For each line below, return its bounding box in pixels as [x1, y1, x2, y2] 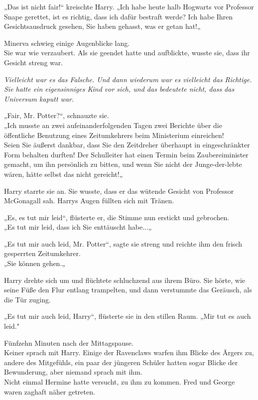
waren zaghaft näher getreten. [4, 386, 95, 397]
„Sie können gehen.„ [4, 258, 65, 268]
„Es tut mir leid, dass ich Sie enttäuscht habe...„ [4, 222, 152, 232]
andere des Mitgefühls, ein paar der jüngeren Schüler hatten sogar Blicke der [4, 357, 238, 367]
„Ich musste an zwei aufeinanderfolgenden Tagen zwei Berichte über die [4, 120, 222, 130]
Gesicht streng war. [4, 57, 63, 67]
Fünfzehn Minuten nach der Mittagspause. [4, 337, 133, 348]
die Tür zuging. [4, 294, 51, 304]
